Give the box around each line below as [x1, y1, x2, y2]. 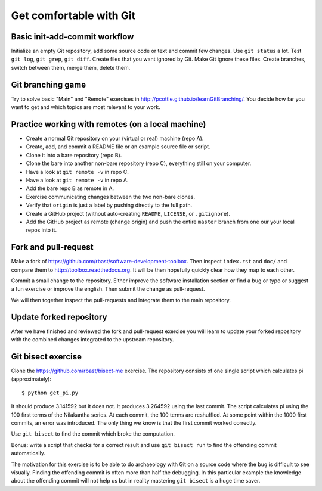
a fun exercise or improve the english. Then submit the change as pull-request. [11, 285, 205, 293]
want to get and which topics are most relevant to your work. [11, 104, 160, 111]
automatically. [11, 450, 46, 457]
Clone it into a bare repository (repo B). [26, 151, 122, 159]
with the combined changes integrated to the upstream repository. [11, 336, 174, 343]
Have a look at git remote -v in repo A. [26, 176, 129, 184]
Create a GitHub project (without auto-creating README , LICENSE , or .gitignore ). [26, 210, 231, 217]
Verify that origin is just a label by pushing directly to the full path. [26, 201, 193, 209]
